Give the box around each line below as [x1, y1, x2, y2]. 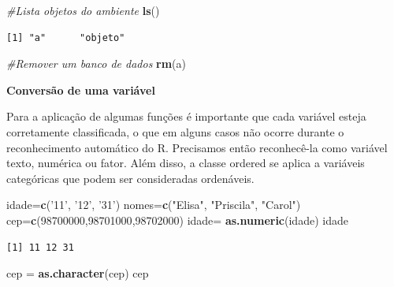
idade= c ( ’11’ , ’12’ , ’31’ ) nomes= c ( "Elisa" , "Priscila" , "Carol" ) [6, 196, 301, 213]
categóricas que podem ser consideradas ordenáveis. [6, 170, 255, 186]
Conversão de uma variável [6, 81, 155, 98]
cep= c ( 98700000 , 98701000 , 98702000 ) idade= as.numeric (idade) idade [6, 211, 348, 228]
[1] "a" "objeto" [6, 32, 125, 43]
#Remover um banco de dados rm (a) [6, 55, 186, 72]
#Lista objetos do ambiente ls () [6, 2, 160, 18]
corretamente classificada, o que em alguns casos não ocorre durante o [6, 123, 344, 140]
